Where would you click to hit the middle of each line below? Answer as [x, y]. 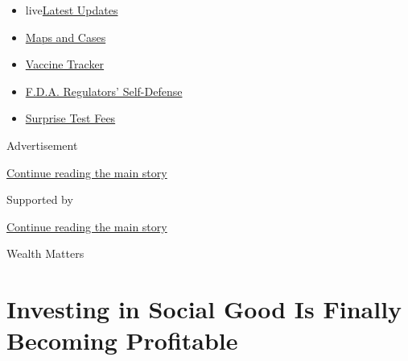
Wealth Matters [45, 253]
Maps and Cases [66, 37]
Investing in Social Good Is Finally [204, 309]
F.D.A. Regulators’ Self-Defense [104, 91]
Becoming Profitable [122, 340]
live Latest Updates [72, 10]
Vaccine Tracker [65, 64]
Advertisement [42, 145]
